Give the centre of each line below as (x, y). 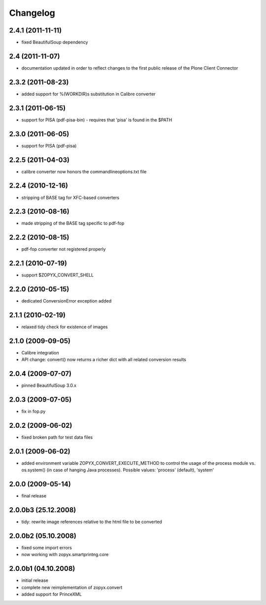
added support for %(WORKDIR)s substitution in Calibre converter (89, 94)
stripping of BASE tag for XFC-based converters (70, 197)
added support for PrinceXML (52, 594)
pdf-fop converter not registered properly (64, 249)
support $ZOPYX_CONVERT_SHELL (57, 275)
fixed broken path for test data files (57, 437)
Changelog (32, 13)
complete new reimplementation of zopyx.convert (72, 587)
